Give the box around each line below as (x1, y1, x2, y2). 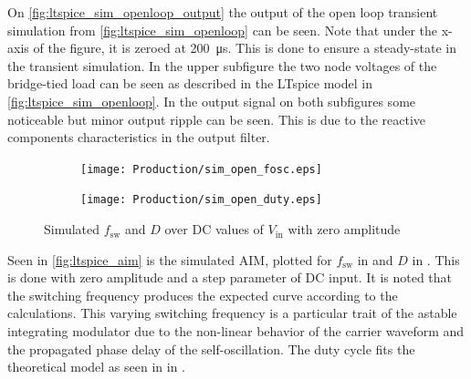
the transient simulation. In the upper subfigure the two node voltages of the (7, 56, 437, 75)
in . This (412, 250, 460, 269)
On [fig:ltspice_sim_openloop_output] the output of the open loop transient (7, 3, 438, 21)
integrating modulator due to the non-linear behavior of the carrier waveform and (7, 322, 465, 341)
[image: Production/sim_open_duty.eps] (80, 193, 322, 207)
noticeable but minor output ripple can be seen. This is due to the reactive (7, 109, 426, 128)
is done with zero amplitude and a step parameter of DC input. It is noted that (7, 268, 453, 287)
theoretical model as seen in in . (7, 357, 186, 376)
